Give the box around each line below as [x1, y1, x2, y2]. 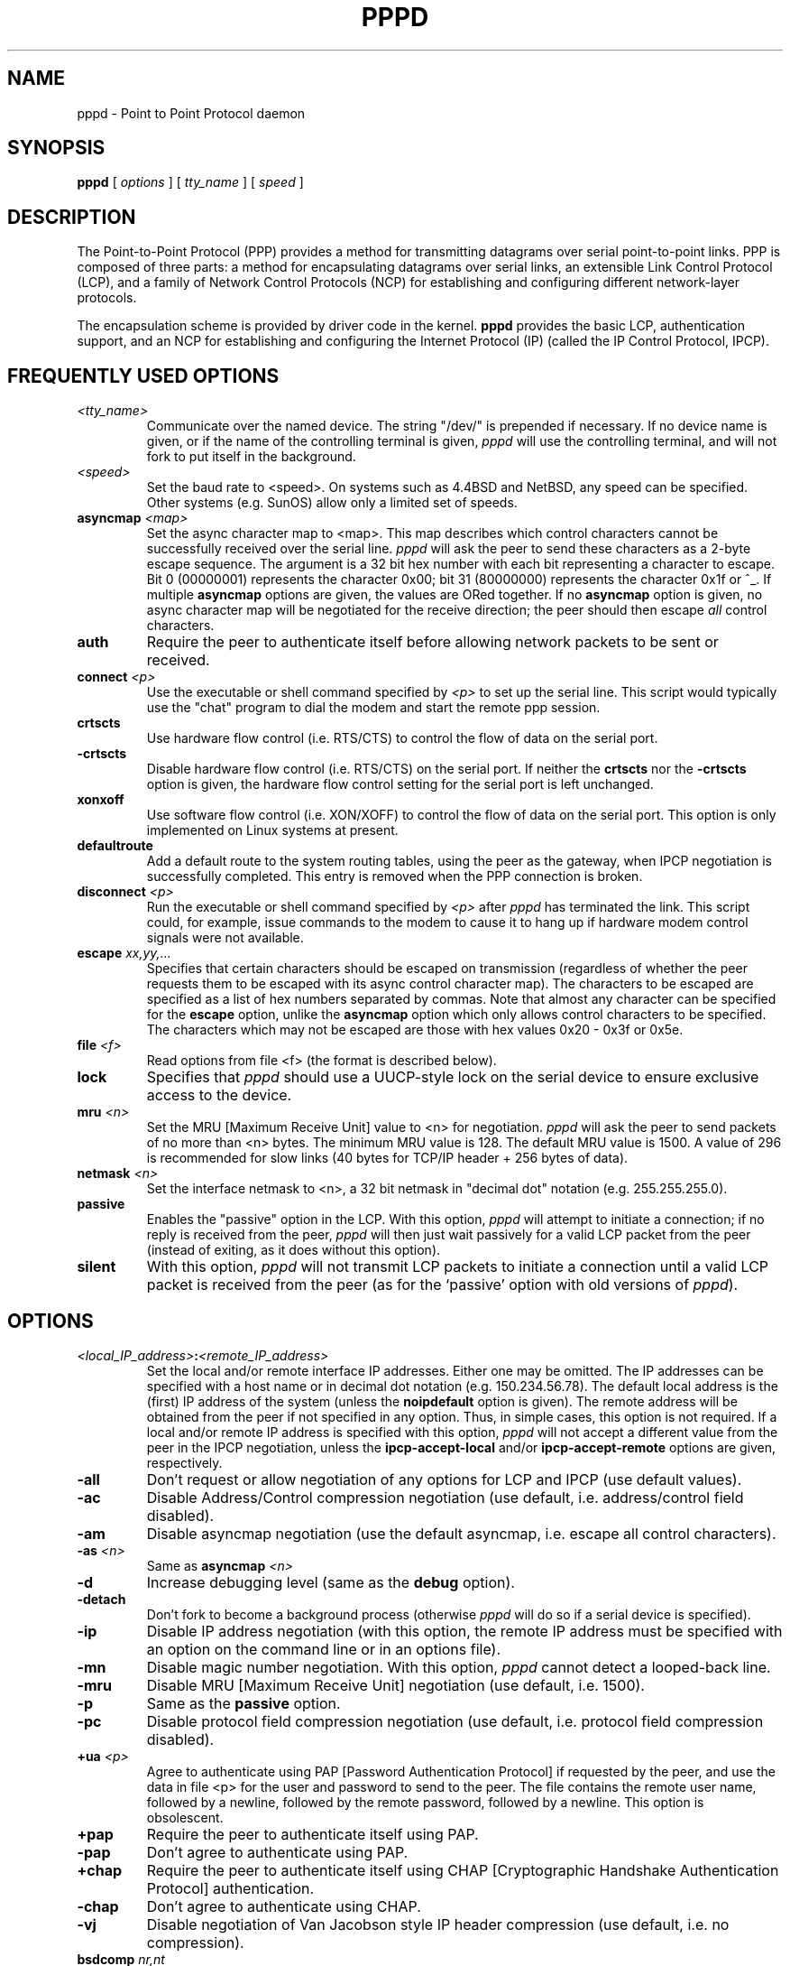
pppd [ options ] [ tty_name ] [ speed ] [77, 174, 304, 190]
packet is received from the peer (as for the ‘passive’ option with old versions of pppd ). [146, 1275, 739, 1294]
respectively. [146, 1454, 223, 1470]
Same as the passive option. [146, 1693, 341, 1712]
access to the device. [146, 1086, 292, 1105]
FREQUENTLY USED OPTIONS [7, 364, 280, 387]
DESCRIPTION [7, 205, 136, 228]
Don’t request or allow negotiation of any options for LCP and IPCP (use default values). [146, 1470, 742, 1488]
